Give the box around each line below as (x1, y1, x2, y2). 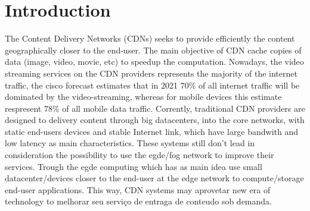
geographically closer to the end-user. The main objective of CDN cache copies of (5, 43, 302, 56)
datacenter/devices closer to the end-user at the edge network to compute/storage (5, 172, 304, 184)
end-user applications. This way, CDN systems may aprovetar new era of (5, 183, 271, 196)
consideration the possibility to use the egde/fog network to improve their (5, 149, 274, 161)
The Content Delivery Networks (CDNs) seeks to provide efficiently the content (5, 32, 295, 45)
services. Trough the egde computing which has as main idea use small (5, 160, 262, 172)
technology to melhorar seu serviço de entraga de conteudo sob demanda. (5, 195, 272, 207)
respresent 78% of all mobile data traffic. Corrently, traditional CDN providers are (5, 102, 305, 114)
